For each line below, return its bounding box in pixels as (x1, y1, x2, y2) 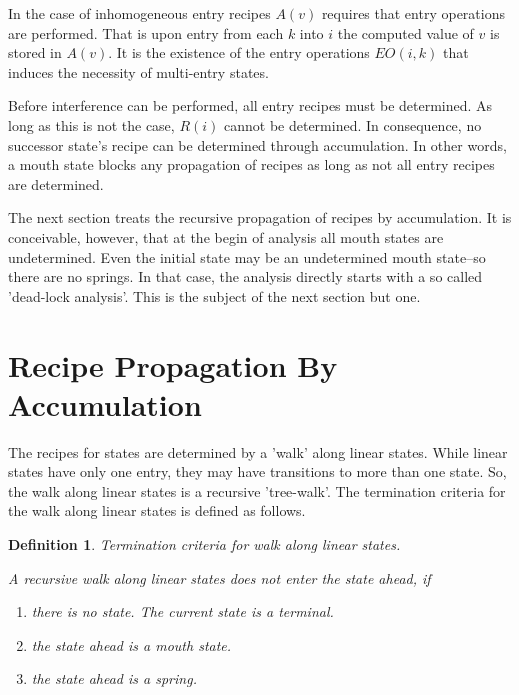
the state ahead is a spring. (31, 668, 197, 689)
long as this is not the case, (8, 114, 175, 135)
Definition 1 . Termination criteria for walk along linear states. (8, 534, 401, 554)
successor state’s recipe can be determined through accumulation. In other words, (8, 134, 507, 155)
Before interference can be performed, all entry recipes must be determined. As (8, 95, 493, 116)
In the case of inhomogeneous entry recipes (8, 3, 271, 23)
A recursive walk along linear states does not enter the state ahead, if (8, 567, 431, 588)
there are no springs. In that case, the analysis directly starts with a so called (8, 266, 483, 287)
